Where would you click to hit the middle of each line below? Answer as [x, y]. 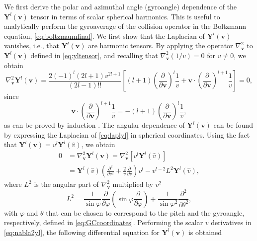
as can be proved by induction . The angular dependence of [94, 125]
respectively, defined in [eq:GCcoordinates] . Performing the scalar [104, 222]
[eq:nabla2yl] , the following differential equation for [82, 232]
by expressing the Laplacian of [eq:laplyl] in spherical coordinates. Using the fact [127, 134]
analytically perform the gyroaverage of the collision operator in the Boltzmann [125, 26]
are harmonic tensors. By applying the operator [161, 45]
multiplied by [133, 184]
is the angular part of [66, 184]
